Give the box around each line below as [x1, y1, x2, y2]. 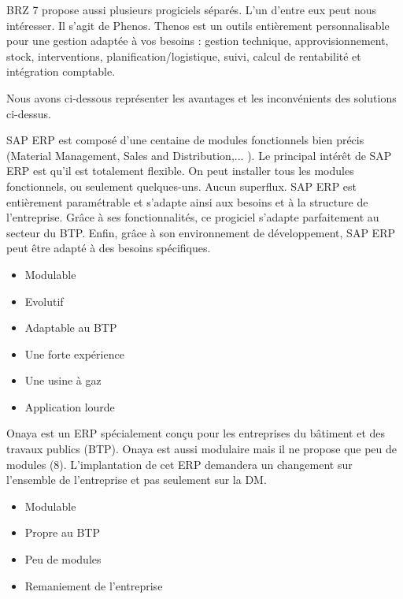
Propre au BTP [24, 524, 100, 541]
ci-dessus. [6, 105, 51, 121]
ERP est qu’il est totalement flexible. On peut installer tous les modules [6, 162, 354, 179]
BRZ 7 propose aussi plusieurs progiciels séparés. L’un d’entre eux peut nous [6, 2, 377, 17]
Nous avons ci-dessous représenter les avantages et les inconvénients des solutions [6, 89, 397, 106]
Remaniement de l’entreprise [24, 577, 163, 593]
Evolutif [24, 292, 64, 309]
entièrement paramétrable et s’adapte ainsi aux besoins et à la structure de [6, 193, 368, 210]
